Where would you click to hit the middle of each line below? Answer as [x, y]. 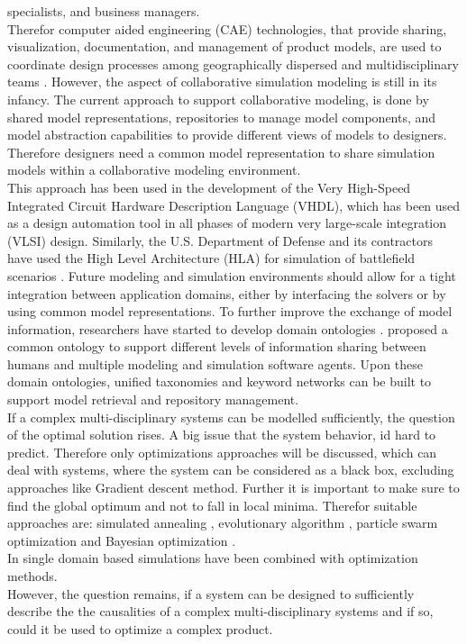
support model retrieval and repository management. [153, 399]
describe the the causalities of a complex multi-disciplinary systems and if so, [220, 611]
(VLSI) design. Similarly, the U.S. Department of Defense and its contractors [220, 240]
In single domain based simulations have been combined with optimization [213, 558]
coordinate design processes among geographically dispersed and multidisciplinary [233, 63]
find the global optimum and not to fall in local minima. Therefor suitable [212, 505]
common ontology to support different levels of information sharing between [217, 346]
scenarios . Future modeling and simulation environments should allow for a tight [232, 275]
